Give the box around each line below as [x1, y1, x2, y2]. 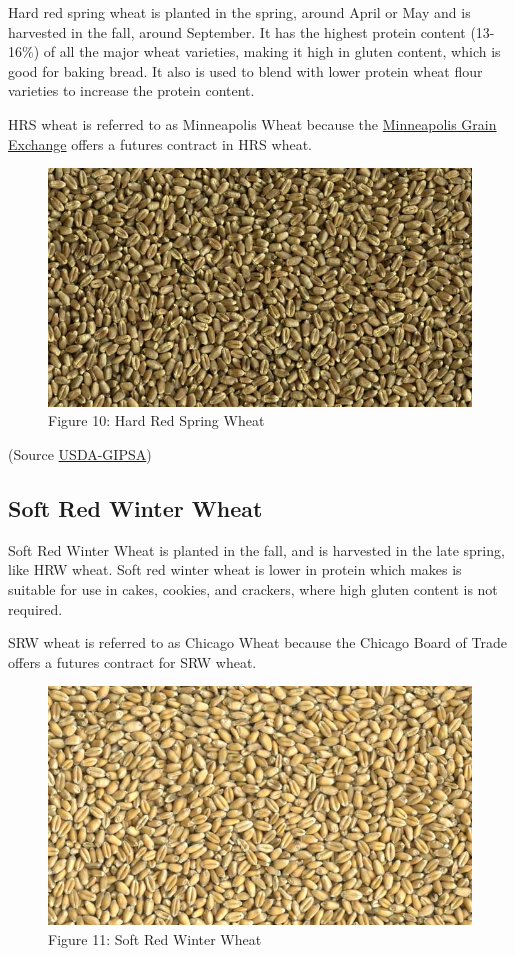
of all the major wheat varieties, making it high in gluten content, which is [43, 41, 501, 62]
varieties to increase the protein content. [8, 80, 255, 101]
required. [8, 598, 63, 619]
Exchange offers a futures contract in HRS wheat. [8, 133, 312, 154]
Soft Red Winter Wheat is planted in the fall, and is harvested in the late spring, [8, 539, 505, 560]
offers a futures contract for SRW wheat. [8, 651, 257, 672]
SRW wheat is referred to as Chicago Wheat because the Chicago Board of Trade [8, 632, 507, 653]
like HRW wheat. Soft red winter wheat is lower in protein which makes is [8, 559, 462, 580]
